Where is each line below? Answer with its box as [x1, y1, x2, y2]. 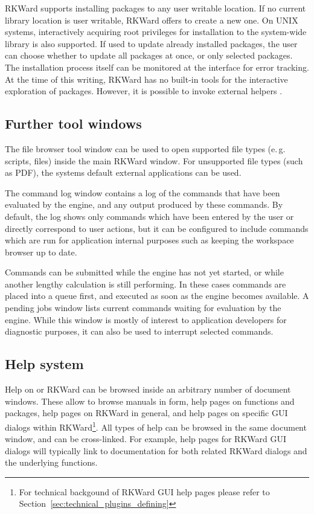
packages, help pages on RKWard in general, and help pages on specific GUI [5, 406, 288, 419]
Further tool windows [5, 114, 142, 133]
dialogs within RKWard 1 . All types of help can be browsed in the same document [5, 419, 307, 433]
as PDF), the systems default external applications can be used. [5, 166, 242, 179]
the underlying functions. [5, 456, 98, 469]
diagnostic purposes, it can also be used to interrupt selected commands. [5, 325, 274, 338]
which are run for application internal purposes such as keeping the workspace [5, 234, 294, 246]
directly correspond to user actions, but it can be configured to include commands [5, 222, 309, 234]
